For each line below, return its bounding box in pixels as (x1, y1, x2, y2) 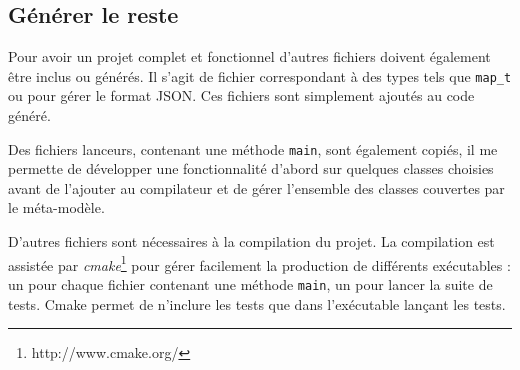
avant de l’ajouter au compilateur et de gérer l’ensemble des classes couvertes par (8, 177, 505, 198)
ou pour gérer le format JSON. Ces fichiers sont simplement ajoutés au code (8, 85, 475, 106)
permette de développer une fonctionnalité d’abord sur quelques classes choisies (8, 158, 494, 179)
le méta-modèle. (8, 197, 105, 218)
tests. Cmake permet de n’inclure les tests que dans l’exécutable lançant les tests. (8, 293, 506, 314)
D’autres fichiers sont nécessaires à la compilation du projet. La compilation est (8, 231, 495, 252)
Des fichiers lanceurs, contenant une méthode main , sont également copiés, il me (8, 138, 498, 159)
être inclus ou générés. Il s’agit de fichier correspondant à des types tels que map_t (8, 65, 512, 86)
